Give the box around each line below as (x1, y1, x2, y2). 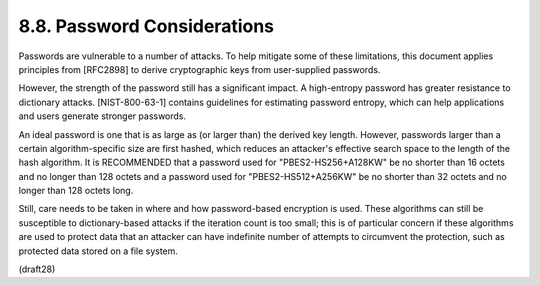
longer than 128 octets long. (18, 185, 134, 197)
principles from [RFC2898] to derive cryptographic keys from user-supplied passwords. (18, 63, 381, 75)
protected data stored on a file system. (18, 245, 179, 257)
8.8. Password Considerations (18, 15, 275, 37)
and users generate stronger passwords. (18, 110, 187, 122)
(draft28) (18, 263, 56, 275)
